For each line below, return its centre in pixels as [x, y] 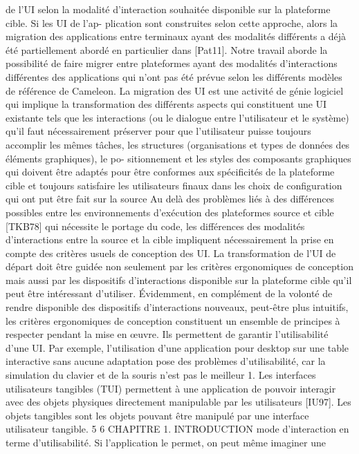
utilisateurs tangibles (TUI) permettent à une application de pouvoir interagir [171, 388]
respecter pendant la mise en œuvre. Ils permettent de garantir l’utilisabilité [167, 334]
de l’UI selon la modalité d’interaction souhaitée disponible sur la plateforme [168, 9]
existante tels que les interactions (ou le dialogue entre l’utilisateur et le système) [177, 117]
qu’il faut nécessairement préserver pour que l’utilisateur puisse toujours [158, 131]
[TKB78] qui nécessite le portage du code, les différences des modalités [155, 226]
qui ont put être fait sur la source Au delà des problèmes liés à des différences [170, 199]
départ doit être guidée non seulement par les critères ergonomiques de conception [179, 266]
